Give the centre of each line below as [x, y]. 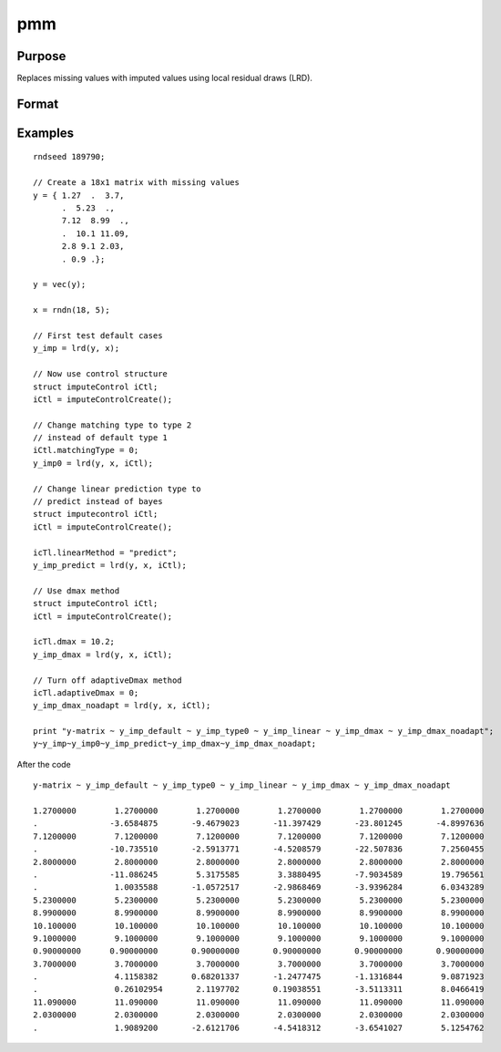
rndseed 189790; [69, 157]
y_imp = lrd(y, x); [77, 348]
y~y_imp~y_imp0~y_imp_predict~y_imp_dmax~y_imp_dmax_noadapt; [175, 744]
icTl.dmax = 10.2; [74, 642]
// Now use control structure [101, 374]
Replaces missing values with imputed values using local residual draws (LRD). [165, 78]
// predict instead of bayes [98, 502]
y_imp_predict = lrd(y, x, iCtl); [110, 565]
